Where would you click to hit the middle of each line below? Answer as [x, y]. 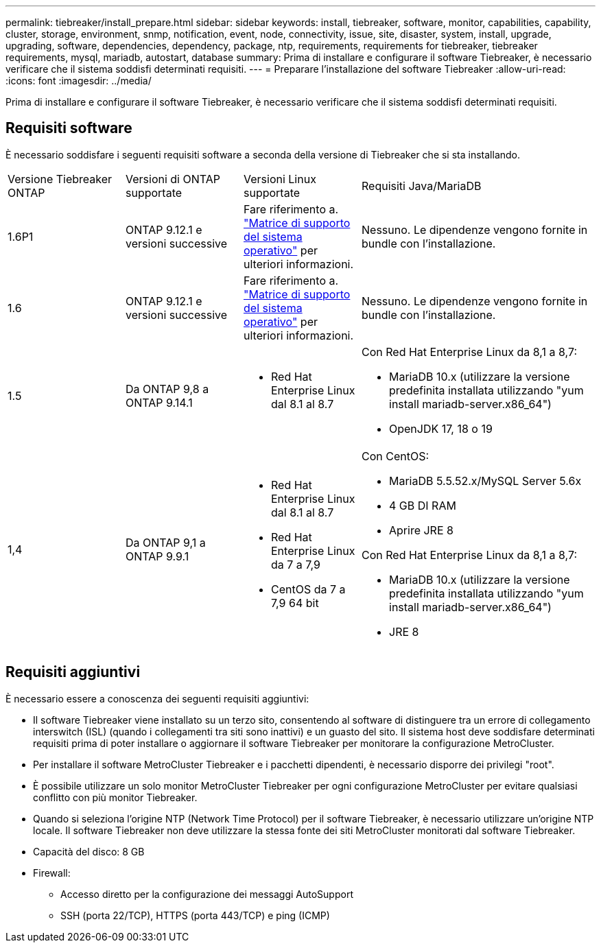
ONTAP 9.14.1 [159, 402]
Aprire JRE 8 [421, 530]
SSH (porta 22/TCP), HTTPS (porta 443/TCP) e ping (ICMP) [195, 915]
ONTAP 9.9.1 [157, 556]
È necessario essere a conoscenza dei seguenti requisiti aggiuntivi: [157, 698]
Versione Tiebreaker [60, 179]
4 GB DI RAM [423, 505]
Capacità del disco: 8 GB [89, 851]
